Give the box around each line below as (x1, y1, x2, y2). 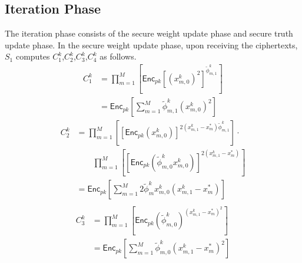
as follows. (99, 50, 137, 63)
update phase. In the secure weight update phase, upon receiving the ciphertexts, (5, 38, 298, 51)
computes (15, 50, 50, 63)
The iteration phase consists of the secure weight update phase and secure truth (5, 27, 293, 40)
